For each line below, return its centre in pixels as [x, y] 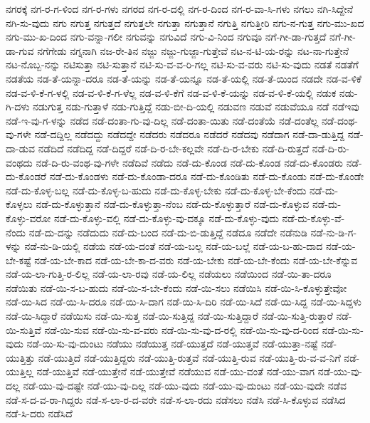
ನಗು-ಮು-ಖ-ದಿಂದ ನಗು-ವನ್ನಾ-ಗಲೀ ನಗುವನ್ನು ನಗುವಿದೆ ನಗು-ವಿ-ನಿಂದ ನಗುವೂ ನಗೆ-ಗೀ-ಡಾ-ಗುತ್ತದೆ [166, 37]
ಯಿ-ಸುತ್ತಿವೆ [23, 329]
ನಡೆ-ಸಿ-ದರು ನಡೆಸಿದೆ [39, 413]
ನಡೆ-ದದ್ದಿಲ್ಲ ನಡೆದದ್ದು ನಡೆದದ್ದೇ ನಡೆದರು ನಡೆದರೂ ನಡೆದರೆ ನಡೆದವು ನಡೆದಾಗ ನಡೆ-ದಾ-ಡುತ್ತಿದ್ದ [190, 134]
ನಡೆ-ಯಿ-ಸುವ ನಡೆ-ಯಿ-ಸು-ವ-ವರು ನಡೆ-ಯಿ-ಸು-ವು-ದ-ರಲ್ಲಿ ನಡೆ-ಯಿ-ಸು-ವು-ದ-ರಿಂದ [182, 329]
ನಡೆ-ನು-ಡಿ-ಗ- [334, 232]
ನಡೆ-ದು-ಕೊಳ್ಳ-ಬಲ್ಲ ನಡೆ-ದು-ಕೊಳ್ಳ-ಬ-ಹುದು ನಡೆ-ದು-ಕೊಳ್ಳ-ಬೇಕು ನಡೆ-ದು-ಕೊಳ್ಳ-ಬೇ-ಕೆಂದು [156, 190]
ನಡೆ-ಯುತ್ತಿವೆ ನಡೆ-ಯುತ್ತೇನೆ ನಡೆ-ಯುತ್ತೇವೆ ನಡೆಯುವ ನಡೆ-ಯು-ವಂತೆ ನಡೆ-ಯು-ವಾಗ [176, 371]
